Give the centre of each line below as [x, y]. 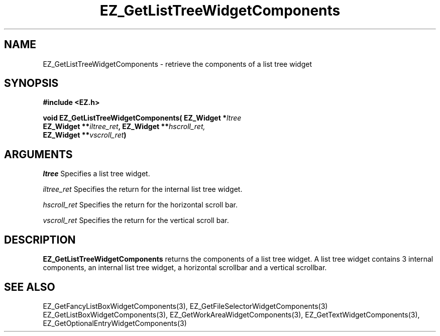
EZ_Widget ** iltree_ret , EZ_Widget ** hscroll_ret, [124, 127]
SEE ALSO [30, 287]
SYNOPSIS [31, 83]
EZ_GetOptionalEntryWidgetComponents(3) [115, 323]
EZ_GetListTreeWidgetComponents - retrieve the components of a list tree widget [177, 64]
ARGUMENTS [38, 154]
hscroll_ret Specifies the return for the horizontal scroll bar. [140, 205]
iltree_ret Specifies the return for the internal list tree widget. [143, 189]
